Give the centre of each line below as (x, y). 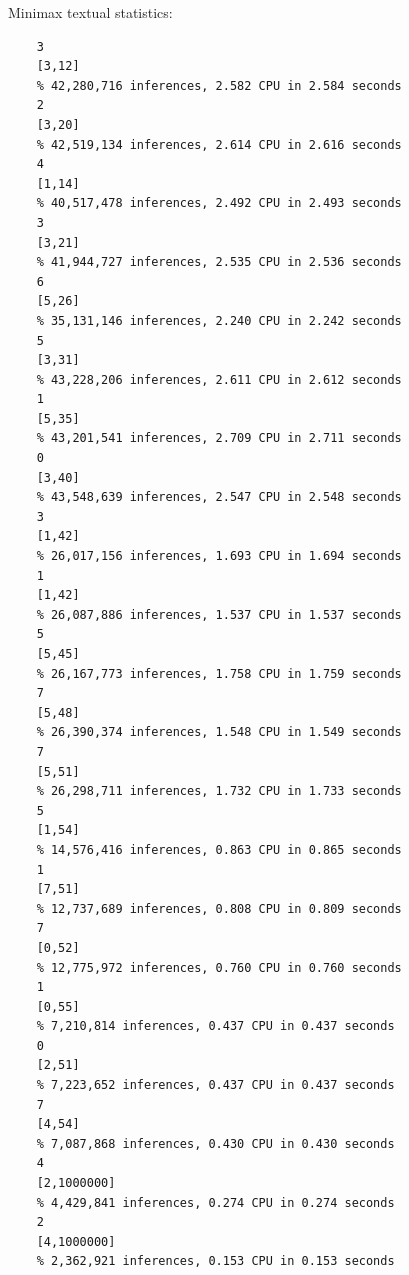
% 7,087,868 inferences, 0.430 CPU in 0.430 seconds (215, 1143)
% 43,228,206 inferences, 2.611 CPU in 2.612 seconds (219, 379)
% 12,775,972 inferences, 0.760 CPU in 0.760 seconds (219, 967)
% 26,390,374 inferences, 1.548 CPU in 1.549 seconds (219, 732)
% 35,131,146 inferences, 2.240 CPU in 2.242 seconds (219, 320)
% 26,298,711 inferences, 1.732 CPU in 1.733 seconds (219, 791)
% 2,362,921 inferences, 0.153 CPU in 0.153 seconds (215, 1261)
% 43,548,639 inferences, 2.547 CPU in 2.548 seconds (219, 497)
